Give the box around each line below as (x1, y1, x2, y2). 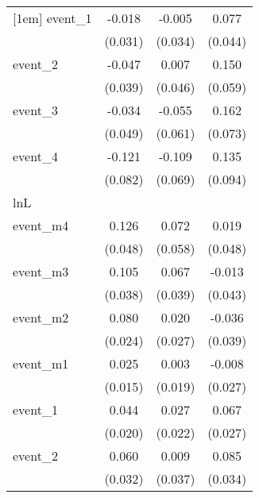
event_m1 (13, 354, 69, 373)
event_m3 (13, 262, 69, 280)
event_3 (13, 101, 58, 119)
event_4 (13, 147, 58, 165)
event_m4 (13, 216, 69, 234)
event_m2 (13, 308, 69, 326)
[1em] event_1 (13, 9, 92, 27)
